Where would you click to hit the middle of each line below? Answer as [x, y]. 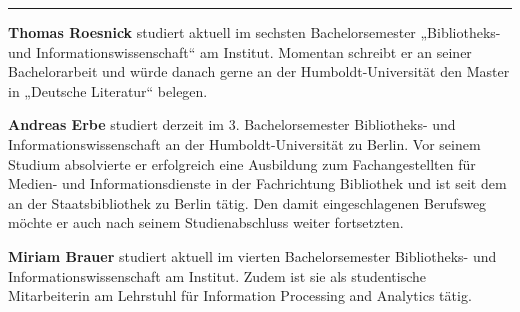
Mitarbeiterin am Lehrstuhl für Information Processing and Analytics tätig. [240, 295]
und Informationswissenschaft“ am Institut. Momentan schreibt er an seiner [240, 51]
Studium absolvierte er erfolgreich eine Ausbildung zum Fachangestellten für [242, 163]
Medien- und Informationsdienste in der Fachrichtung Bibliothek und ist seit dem [257, 183]
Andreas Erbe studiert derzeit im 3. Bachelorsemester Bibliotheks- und [232, 124]
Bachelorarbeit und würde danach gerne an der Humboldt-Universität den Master [259, 71]
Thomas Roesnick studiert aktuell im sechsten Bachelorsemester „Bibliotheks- [254, 32]
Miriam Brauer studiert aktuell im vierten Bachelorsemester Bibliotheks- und [252, 255]
